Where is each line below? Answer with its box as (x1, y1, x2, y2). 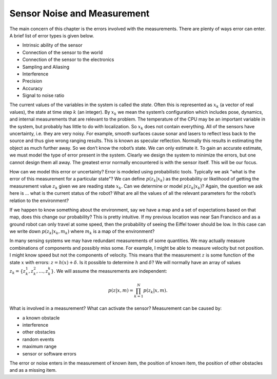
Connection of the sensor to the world (22, 49, 103, 55)
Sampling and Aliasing (22, 64, 69, 70)
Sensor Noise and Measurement (9, 8, 150, 19)
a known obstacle (22, 314, 60, 321)
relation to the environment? (9, 197, 69, 204)
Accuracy (22, 85, 43, 91)
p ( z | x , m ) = (108, 288, 133, 293)
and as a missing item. (9, 367, 57, 373)
